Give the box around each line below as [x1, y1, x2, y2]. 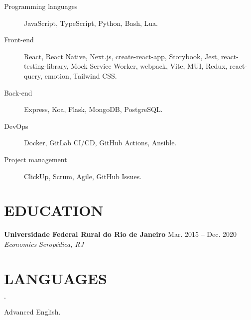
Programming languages [4, 1, 78, 11]
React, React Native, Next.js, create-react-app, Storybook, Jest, [24, 51, 219, 61]
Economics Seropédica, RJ [4, 238, 84, 249]
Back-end [4, 87, 32, 98]
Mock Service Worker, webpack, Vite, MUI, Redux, [71, 61, 228, 71]
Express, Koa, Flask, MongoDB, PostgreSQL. [24, 104, 163, 114]
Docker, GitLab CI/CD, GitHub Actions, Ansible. [24, 137, 177, 148]
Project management [4, 154, 67, 164]
